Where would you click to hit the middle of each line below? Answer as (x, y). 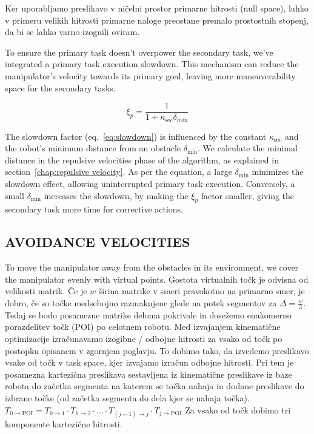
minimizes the (278, 172)
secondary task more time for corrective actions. (94, 209)
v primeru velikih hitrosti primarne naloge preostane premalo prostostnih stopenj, (157, 20)
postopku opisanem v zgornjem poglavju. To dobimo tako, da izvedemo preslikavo (157, 350)
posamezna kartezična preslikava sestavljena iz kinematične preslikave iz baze (149, 374)
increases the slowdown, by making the (116, 195)
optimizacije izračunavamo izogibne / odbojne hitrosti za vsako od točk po (144, 339)
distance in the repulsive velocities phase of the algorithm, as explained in (142, 159)
